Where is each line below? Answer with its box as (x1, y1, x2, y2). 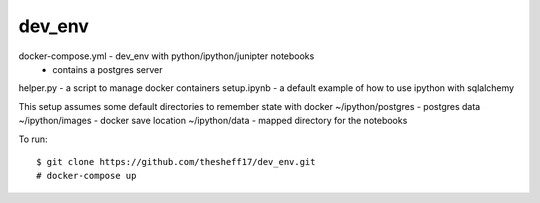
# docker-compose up (36, 170, 137, 182)
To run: (18, 133, 49, 145)
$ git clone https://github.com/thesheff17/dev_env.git (36, 156, 316, 167)
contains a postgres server (52, 63, 163, 75)
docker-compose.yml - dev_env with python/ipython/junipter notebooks (18, 50, 315, 62)
